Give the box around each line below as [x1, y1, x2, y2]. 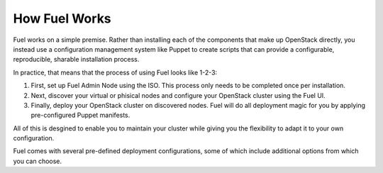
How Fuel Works [13, 11, 111, 26]
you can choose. [13, 157, 62, 165]
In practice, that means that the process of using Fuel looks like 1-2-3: [13, 68, 218, 77]
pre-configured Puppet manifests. [30, 111, 131, 120]
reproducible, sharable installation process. [13, 55, 140, 64]
